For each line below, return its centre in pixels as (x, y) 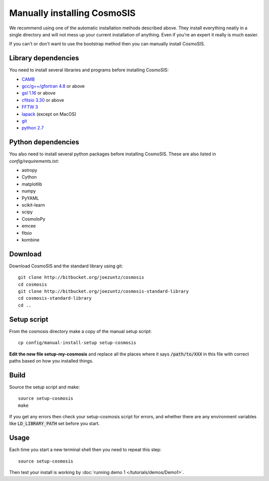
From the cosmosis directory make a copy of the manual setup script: (80, 331)
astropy (29, 170)
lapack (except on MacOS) (49, 114)
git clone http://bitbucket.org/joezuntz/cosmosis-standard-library (103, 292)
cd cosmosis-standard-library (55, 298)
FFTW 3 (30, 107)
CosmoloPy (34, 219)
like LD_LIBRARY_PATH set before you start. (54, 424)
